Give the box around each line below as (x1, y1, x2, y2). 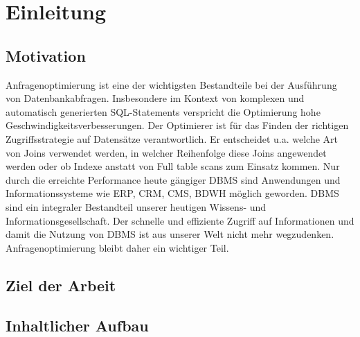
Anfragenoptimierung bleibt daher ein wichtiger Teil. (6, 240, 229, 254)
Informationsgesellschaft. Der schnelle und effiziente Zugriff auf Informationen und (6, 213, 354, 227)
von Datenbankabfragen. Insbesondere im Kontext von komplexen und (6, 91, 305, 105)
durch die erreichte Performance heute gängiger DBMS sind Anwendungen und (6, 172, 341, 187)
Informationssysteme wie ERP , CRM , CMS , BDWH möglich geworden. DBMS (6, 186, 339, 200)
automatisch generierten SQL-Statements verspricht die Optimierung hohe (6, 104, 321, 119)
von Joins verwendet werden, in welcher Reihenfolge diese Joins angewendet (6, 145, 327, 159)
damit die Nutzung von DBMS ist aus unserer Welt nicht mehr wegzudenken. (6, 227, 334, 241)
